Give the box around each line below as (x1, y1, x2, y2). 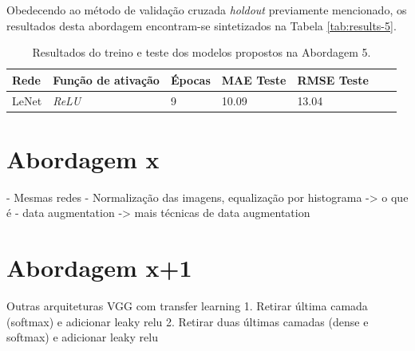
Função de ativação (53, 71, 160, 88)
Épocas (170, 71, 211, 88)
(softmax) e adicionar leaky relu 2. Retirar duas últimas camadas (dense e (6, 313, 369, 329)
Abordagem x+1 (6, 251, 192, 284)
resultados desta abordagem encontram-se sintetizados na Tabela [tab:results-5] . (6, 17, 397, 34)
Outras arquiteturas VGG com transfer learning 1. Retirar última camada (6, 298, 368, 314)
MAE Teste (221, 71, 287, 88)
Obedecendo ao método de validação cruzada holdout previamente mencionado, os (6, 2, 407, 18)
